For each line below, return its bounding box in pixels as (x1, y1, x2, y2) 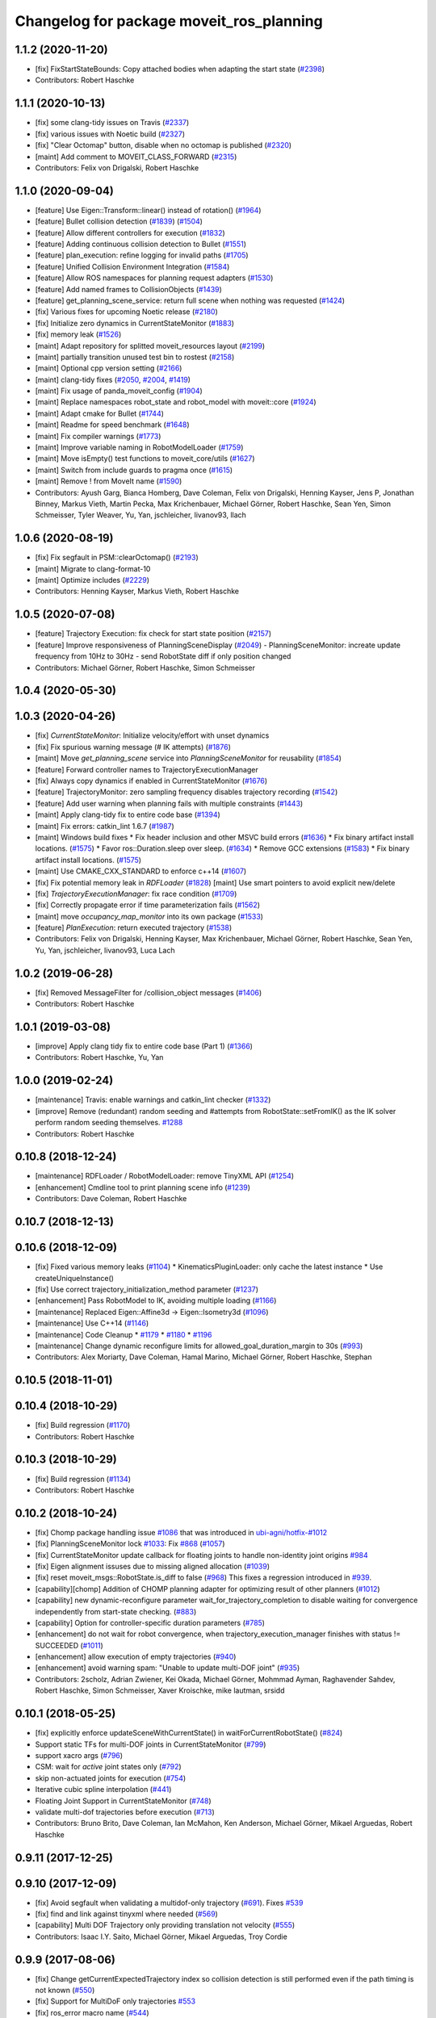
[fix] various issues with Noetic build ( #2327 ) (35, 129, 186, 139)
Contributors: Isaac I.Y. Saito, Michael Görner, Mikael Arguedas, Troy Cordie (35, 1932, 288, 1941)
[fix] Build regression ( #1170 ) (35, 1421, 131, 1430)
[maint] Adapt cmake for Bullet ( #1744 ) (35, 408, 165, 418)
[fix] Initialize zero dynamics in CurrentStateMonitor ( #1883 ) (35, 318, 234, 328)
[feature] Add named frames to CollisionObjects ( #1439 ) (35, 284, 222, 294)
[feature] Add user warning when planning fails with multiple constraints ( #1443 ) (35, 798, 304, 808)
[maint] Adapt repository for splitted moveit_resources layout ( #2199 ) (35, 341, 266, 350)
